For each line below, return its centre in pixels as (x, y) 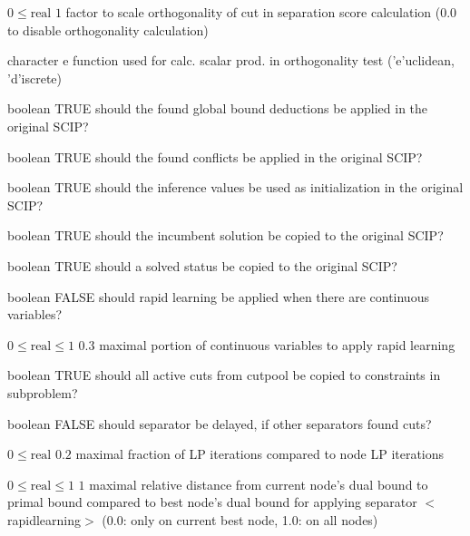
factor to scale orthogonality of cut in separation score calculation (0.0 (261, 12)
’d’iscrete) (35, 78)
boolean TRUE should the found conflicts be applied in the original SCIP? (215, 156)
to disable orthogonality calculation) (108, 29)
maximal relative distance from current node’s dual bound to (259, 484)
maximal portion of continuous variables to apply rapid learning (277, 344)
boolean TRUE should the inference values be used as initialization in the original (235, 187)
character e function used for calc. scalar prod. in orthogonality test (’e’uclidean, (231, 60)
